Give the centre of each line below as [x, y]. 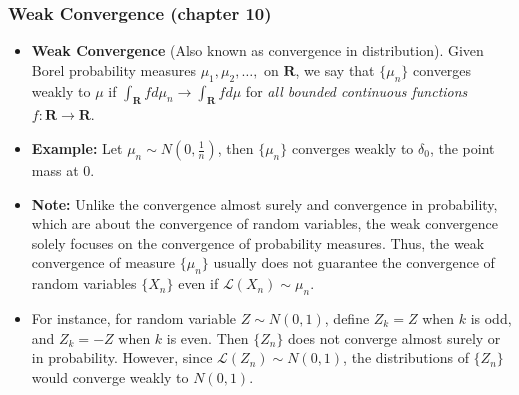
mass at [55, 170]
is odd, [491, 317]
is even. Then [207, 337]
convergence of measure [103, 262]
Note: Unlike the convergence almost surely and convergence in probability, [264, 203]
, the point [462, 148]
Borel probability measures [113, 69]
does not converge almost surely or [394, 337]
